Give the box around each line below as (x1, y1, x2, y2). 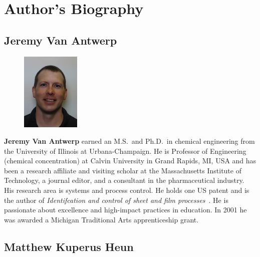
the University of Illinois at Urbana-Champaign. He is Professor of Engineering (4, 145, 246, 156)
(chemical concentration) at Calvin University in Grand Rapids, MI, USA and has (4, 155, 256, 166)
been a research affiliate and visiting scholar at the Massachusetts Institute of (4, 165, 241, 175)
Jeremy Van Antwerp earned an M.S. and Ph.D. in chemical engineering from (4, 136, 255, 146)
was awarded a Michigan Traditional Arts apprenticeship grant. (4, 214, 199, 224)
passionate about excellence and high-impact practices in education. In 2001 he (4, 204, 247, 215)
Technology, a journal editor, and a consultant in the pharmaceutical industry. (4, 175, 244, 185)
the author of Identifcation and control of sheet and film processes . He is (4, 194, 228, 205)
